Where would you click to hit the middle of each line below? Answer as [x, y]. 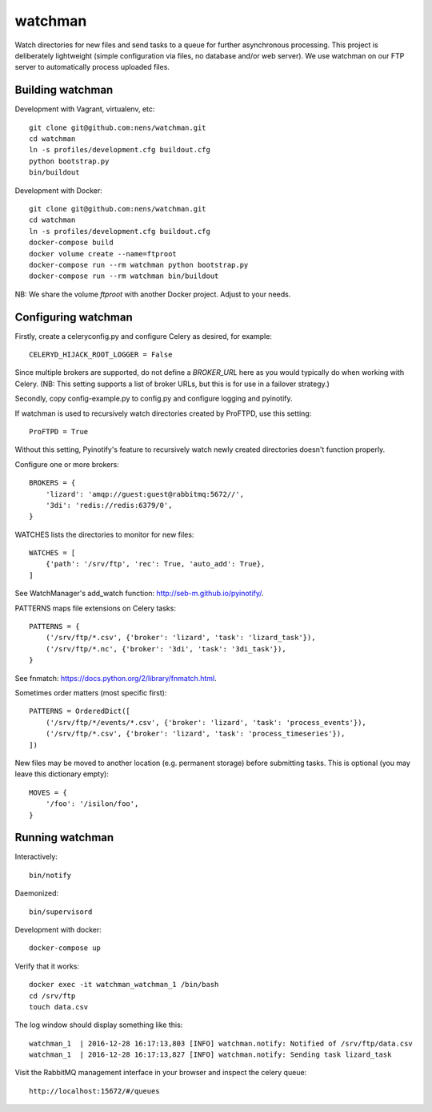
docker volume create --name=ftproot [103, 254]
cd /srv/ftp [52, 996]
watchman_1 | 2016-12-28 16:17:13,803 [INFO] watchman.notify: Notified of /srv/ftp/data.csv [221, 1043]
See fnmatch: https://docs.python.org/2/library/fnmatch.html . [116, 678]
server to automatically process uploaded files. [92, 67]
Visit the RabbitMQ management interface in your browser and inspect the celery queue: [161, 1073]
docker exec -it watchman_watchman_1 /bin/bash [124, 985]
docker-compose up [65, 948]
